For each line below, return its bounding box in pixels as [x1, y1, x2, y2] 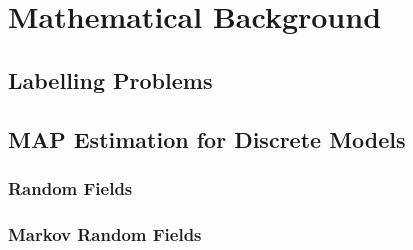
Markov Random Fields [8, 221, 202, 246]
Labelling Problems [8, 64, 213, 95]
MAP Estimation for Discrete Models [8, 123, 406, 154]
